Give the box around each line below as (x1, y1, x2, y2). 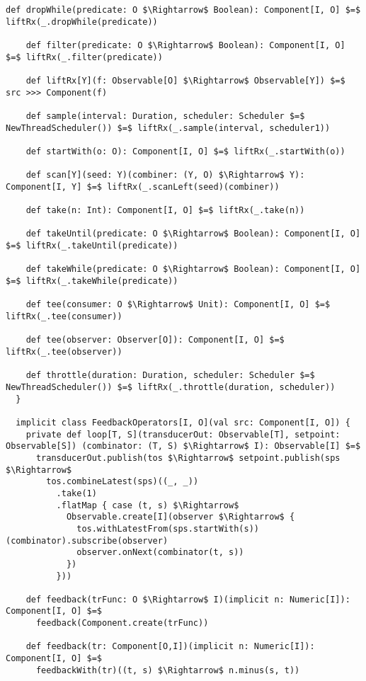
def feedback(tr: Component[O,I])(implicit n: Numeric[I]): (25, 641, 315, 652)
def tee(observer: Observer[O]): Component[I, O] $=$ (25, 335, 285, 345)
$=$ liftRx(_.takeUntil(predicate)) (6, 241, 178, 251)
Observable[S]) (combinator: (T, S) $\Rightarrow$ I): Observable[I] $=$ (6, 441, 361, 452)
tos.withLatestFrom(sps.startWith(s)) (76, 523, 259, 534)
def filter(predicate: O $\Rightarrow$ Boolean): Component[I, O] (25, 40, 345, 50)
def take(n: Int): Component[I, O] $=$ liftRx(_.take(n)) (25, 205, 305, 216)
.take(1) (56, 488, 97, 498)
